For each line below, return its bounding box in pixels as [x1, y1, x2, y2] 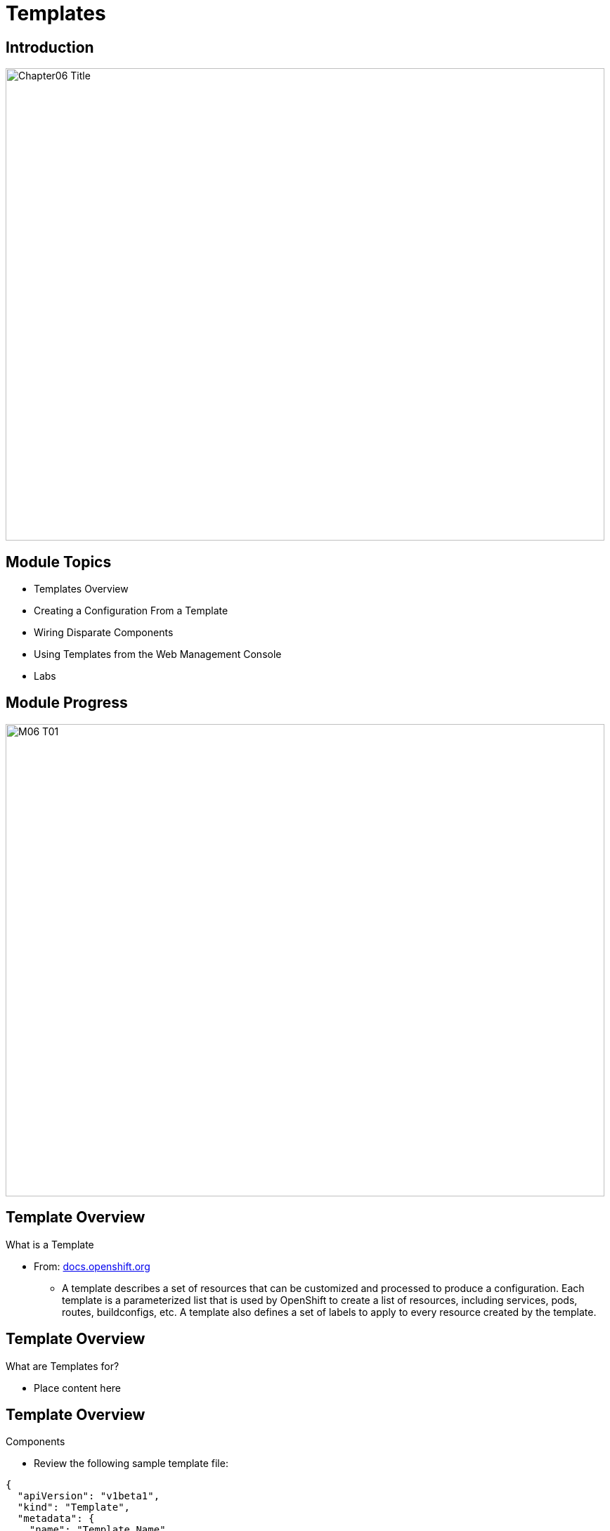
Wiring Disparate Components [34, 626, 174, 639]
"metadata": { [17, 1513, 95, 1525]
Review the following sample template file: [34, 1457, 228, 1470]
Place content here [34, 1381, 121, 1394]
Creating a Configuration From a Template [34, 605, 228, 617]
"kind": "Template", [17, 1501, 131, 1513]
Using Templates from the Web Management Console [34, 648, 282, 661]
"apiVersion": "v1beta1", [17, 1490, 160, 1502]
